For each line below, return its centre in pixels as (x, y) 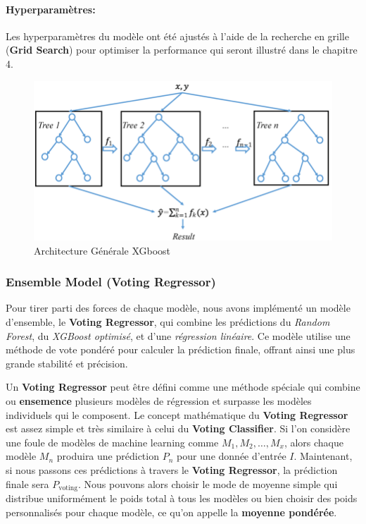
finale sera (27, 483)
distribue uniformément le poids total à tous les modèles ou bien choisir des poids (182, 498)
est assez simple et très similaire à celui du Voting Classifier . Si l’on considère (178, 428)
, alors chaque (314, 442)
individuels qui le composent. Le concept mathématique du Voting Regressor (177, 414)
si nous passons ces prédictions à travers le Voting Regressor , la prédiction (172, 469)
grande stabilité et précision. (67, 363)
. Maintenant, (323, 456)
